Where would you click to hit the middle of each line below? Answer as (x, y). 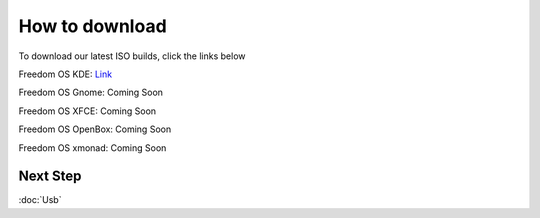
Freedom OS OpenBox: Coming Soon (95, 129)
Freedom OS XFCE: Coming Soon (87, 111)
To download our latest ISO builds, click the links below (132, 56)
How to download (92, 26)
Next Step (50, 176)
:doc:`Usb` (40, 200)
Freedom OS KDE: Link (65, 74)
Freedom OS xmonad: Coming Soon (92, 147)
